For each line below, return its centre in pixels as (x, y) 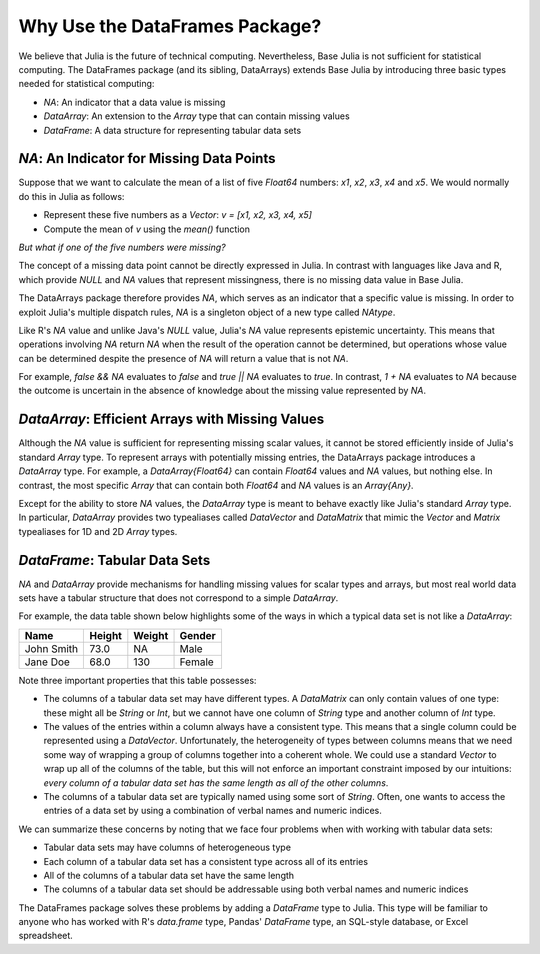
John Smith (51, 648)
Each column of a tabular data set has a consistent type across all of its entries (206, 861)
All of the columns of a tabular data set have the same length (169, 875)
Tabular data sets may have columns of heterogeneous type (167, 847)
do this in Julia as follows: (71, 196)
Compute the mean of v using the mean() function (146, 229)
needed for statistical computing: (86, 84)
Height (105, 635)
